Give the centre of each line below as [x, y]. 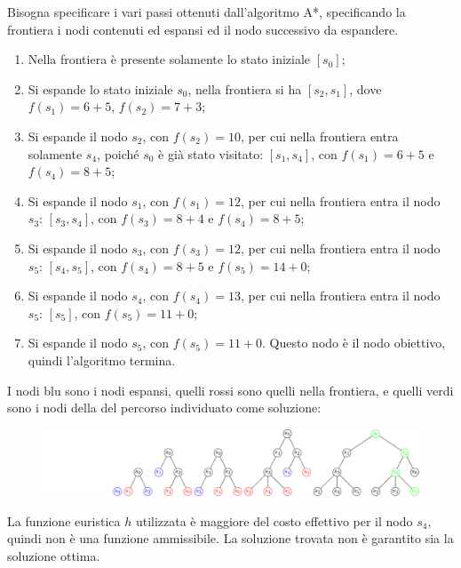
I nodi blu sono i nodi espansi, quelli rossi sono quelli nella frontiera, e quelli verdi [230, 390]
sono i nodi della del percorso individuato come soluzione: [164, 408]
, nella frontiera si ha [245, 88]
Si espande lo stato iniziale [100, 88]
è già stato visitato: [211, 153]
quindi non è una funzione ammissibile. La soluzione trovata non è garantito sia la [230, 538]
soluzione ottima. [54, 555]
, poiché [118, 153]
